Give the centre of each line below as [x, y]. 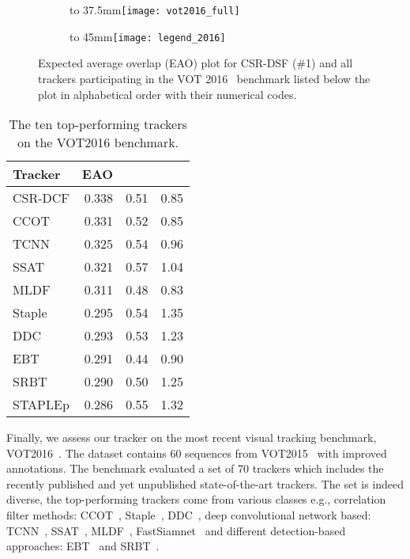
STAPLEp [41, 405]
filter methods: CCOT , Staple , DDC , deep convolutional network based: [189, 515]
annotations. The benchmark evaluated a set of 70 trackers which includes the [195, 468]
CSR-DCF [41, 198]
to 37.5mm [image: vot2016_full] [155, 10]
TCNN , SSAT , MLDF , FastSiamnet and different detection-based [176, 530]
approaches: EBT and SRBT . [83, 546]
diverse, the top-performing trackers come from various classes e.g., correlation [196, 499]
